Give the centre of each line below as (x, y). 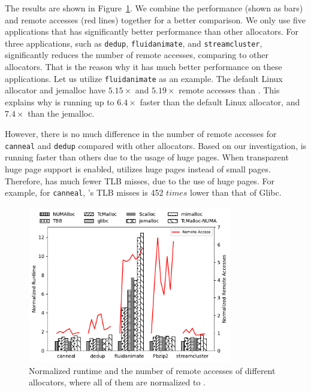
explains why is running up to (60, 101)
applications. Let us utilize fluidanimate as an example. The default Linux (144, 78)
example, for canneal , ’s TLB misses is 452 (84, 192)
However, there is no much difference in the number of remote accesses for (141, 134)
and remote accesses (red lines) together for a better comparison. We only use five (155, 19)
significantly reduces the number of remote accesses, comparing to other (137, 55)
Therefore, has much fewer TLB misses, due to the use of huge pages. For (140, 180)
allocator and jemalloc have (55, 90)
